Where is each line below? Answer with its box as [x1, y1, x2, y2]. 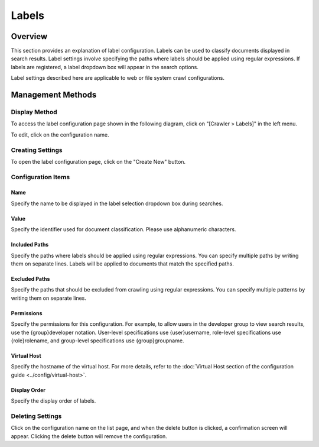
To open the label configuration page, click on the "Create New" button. [11, 158, 186, 165]
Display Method [11, 108, 57, 116]
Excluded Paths [11, 276, 50, 283]
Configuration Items [11, 173, 70, 181]
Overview [11, 31, 48, 41]
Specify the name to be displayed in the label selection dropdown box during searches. [11, 200, 223, 207]
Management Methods [11, 90, 97, 100]
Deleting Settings [11, 412, 62, 420]
